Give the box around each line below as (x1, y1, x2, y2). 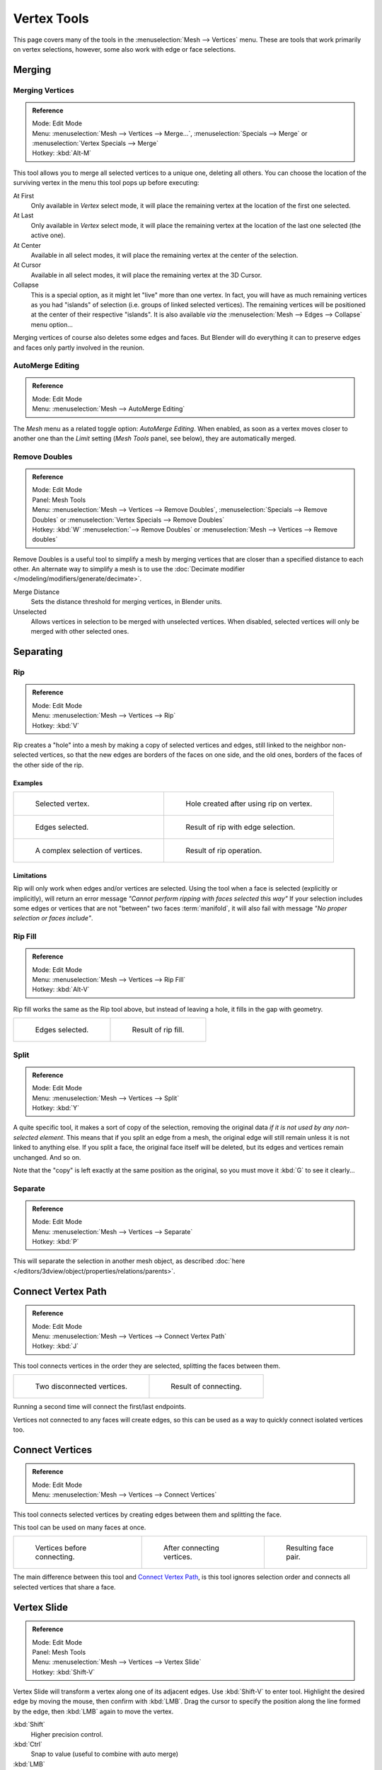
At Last (13, 211, 34, 219)
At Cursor (13, 261, 42, 269)
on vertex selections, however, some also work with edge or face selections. (13, 45, 236, 53)
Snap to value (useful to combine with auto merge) (30, 1749, 179, 1759)
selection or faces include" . (13, 914, 93, 923)
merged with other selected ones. (30, 627, 129, 636)
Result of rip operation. (185, 846, 262, 856)
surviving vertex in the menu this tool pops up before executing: (13, 178, 199, 187)
